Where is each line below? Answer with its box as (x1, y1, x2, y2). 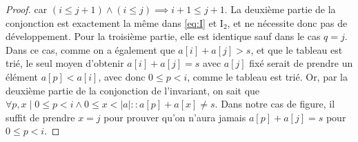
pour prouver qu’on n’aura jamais (103, 110, 246, 124)
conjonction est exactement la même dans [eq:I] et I (6, 15, 223, 30)
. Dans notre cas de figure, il (215, 97, 335, 111)
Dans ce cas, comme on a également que (6, 42, 175, 57)
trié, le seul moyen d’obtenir (6, 56, 124, 70)
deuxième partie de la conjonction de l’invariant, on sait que (6, 83, 260, 97)
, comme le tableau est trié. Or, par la (187, 69, 348, 83)
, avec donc (98, 69, 146, 83)
